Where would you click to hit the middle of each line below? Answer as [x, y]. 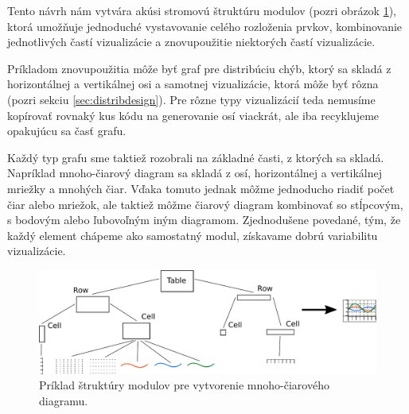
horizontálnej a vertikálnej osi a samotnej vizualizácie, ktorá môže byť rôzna [193, 84]
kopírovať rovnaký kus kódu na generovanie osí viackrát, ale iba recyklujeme [193, 115]
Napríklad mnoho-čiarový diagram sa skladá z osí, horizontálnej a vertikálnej [195, 173]
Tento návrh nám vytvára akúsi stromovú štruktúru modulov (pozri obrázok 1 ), [202, 10]
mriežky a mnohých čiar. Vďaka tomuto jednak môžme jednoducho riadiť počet [201, 188]
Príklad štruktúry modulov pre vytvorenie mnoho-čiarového [184, 385]
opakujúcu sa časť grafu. [67, 131]
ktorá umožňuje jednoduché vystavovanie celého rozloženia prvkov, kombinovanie [205, 26]
